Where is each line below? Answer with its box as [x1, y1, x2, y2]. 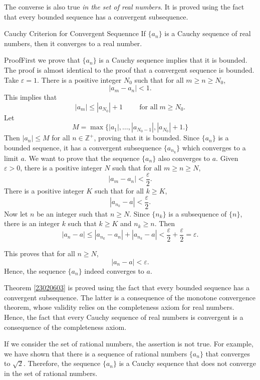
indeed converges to [84, 265, 144, 276]
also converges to [158, 152, 210, 163]
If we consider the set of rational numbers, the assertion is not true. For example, [4, 338, 253, 349]
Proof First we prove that [4, 55, 80, 65]
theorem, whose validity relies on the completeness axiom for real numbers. [4, 302, 234, 312]
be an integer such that [37, 208, 108, 219]
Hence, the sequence [4, 265, 66, 276]
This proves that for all [4, 248, 75, 258]
